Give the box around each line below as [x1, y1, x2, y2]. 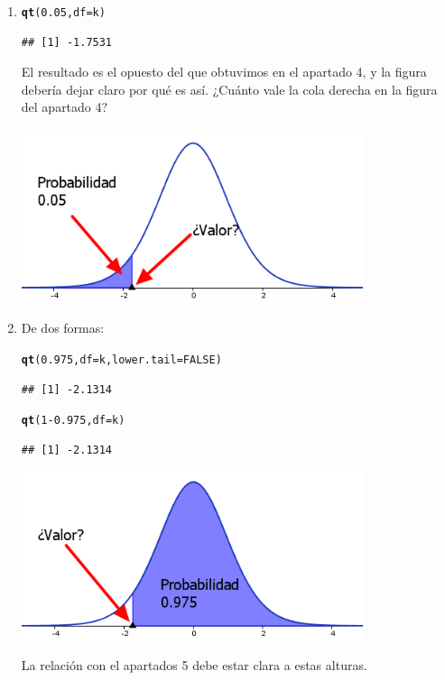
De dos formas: [21, 318, 105, 337]
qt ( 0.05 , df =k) [21, 6, 106, 19]
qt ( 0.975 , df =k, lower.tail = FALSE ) [21, 353, 222, 366]
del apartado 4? [21, 97, 108, 116]
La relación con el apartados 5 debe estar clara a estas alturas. [21, 656, 367, 675]
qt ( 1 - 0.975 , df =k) [21, 414, 125, 427]
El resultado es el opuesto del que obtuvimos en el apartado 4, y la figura [21, 62, 427, 81]
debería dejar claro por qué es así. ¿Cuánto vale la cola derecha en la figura [21, 79, 438, 98]
